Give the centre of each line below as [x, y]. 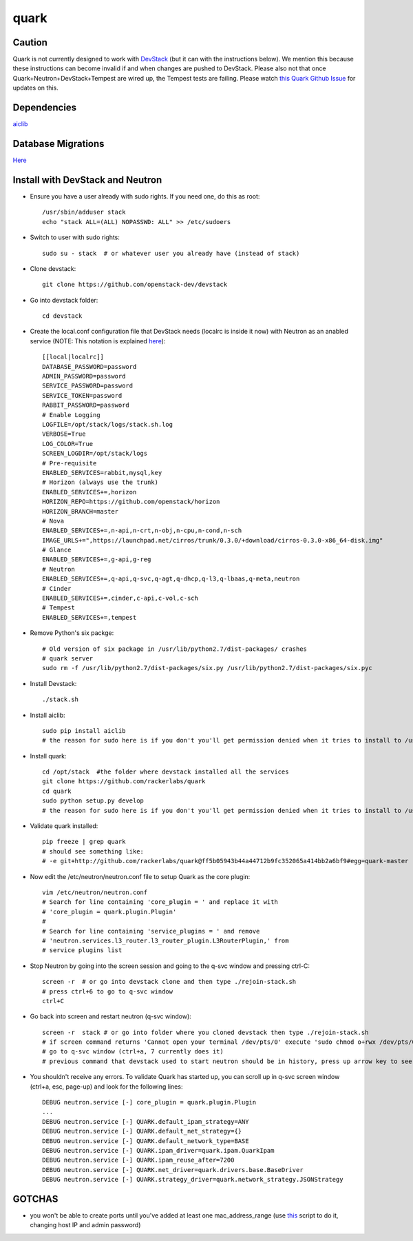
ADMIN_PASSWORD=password [84, 376]
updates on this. [35, 88]
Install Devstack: [53, 683]
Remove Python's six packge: [72, 633]
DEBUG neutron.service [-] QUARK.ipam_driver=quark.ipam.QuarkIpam [158, 1150]
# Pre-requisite [70, 463]
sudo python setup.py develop [93, 801]
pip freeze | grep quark [84, 842]
